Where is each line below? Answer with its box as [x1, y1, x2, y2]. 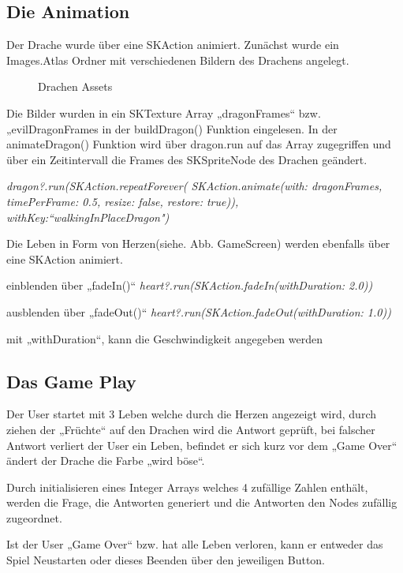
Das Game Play [6, 369, 136, 393]
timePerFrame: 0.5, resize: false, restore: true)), [6, 193, 239, 209]
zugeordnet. [6, 509, 62, 526]
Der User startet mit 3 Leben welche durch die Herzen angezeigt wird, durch [6, 406, 376, 422]
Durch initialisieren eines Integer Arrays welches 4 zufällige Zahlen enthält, [6, 478, 368, 495]
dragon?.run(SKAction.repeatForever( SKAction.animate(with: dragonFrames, [6, 178, 382, 194]
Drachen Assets [38, 78, 113, 95]
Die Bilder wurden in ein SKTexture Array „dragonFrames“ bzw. [6, 104, 321, 121]
